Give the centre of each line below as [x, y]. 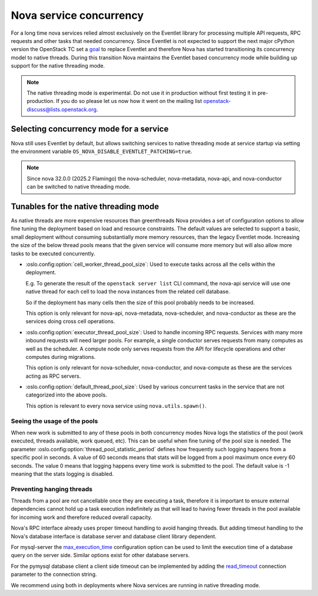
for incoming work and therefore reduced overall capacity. [82, 517]
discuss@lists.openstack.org [62, 109]
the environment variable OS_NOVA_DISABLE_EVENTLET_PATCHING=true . [102, 151]
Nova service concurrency [77, 15]
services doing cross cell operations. [70, 321]
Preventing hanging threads [52, 489]
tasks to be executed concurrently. [53, 254]
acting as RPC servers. [53, 376]
